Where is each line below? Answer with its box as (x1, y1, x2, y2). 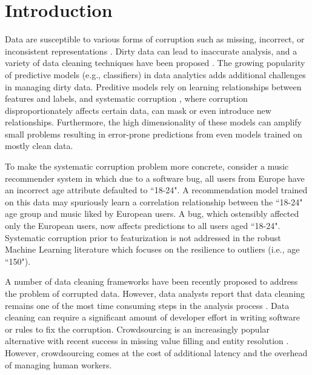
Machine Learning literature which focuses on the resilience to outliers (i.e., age (5, 243, 300, 256)
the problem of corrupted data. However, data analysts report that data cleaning (5, 287, 305, 299)
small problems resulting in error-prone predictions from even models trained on (5, 127, 302, 140)
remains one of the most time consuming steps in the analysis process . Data (5, 299, 290, 311)
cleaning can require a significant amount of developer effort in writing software (5, 311, 300, 324)
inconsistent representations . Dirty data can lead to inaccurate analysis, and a (5, 44, 297, 57)
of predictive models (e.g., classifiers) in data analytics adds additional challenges (5, 68, 306, 81)
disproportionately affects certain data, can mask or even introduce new (5, 104, 271, 116)
